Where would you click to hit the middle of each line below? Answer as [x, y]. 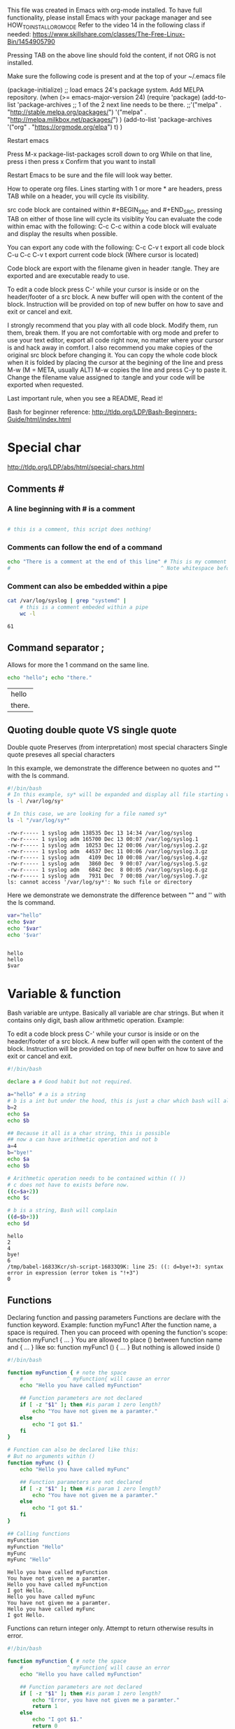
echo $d [19, 1223]
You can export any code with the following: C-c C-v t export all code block [116, 247]
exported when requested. [45, 384]
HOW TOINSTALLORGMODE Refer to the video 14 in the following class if [106, 26]
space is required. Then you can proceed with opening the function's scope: [117, 1332]
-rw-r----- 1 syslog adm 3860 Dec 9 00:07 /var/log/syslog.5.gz [108, 863]
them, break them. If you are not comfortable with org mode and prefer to [113, 333]
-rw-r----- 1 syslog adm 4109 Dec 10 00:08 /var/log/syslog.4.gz [108, 857]
